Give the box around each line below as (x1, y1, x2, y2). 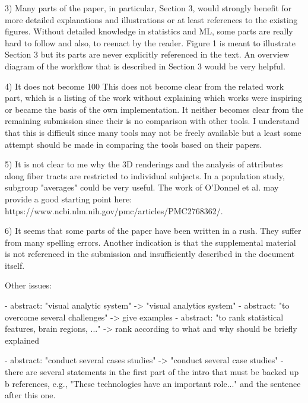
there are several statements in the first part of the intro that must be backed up (5, 366, 299, 378)
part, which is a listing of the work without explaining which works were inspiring (5, 91, 303, 104)
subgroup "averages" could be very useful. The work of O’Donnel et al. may (5, 181, 279, 193)
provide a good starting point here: (5, 192, 132, 205)
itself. (5, 259, 25, 271)
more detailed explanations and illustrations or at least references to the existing (5, 13, 298, 26)
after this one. (5, 389, 56, 401)
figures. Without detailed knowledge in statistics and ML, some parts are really (5, 25, 293, 37)
